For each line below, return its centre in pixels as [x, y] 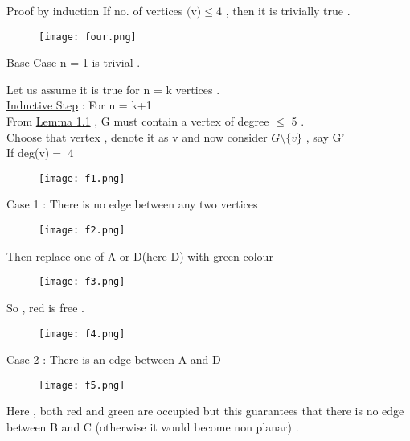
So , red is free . [45, 307]
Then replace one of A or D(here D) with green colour [140, 256]
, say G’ [325, 136]
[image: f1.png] [82, 178]
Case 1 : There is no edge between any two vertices [132, 204]
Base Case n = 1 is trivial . [74, 62]
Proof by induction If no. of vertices [95, 10]
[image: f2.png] [82, 231]
